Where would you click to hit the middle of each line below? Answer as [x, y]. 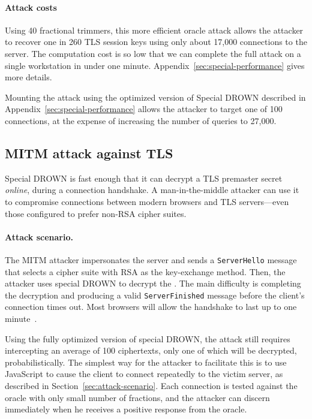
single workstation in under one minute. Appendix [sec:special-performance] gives [155, 65]
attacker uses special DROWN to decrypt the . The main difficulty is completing [153, 283]
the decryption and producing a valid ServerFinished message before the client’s [155, 295]
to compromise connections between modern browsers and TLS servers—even [147, 201]
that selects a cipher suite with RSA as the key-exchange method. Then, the [145, 271]
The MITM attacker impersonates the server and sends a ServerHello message [151, 259]
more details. [28, 77]
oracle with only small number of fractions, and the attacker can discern [137, 397]
